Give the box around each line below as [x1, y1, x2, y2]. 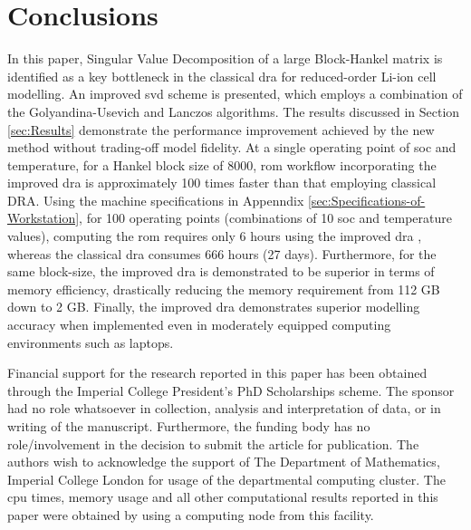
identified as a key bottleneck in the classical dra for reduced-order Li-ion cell [7, 66, 437, 85]
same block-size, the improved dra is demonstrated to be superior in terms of [7, 262, 435, 281]
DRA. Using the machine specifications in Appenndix [7, 190, 304, 209]
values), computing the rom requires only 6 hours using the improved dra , [7, 226, 422, 246]
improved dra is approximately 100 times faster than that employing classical [7, 173, 437, 192]
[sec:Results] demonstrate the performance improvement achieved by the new [7, 120, 435, 139]
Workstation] [7, 208, 80, 227]
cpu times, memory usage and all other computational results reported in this [7, 487, 438, 506]
